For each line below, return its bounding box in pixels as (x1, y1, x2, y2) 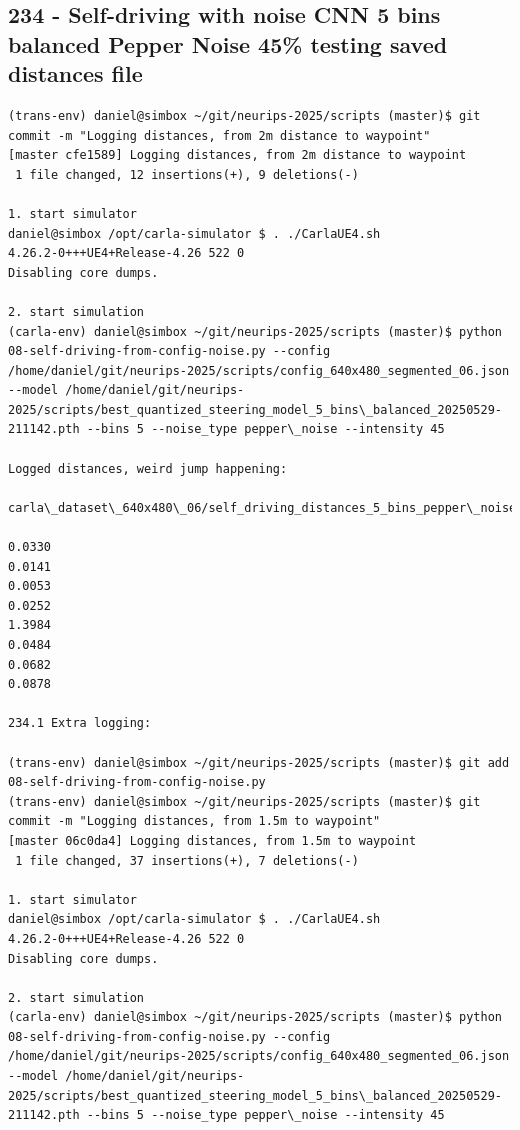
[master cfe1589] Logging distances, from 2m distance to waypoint (8, 148, 467, 163)
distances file (8, 58, 143, 89)
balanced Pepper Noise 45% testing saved (8, 28, 448, 59)
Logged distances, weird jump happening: (8, 461, 288, 476)
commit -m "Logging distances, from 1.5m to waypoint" (8, 814, 381, 829)
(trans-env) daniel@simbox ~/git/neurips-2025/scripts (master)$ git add (8, 755, 510, 770)
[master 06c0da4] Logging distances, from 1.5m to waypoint (8, 833, 417, 848)
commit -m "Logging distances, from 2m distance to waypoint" (8, 128, 431, 143)
